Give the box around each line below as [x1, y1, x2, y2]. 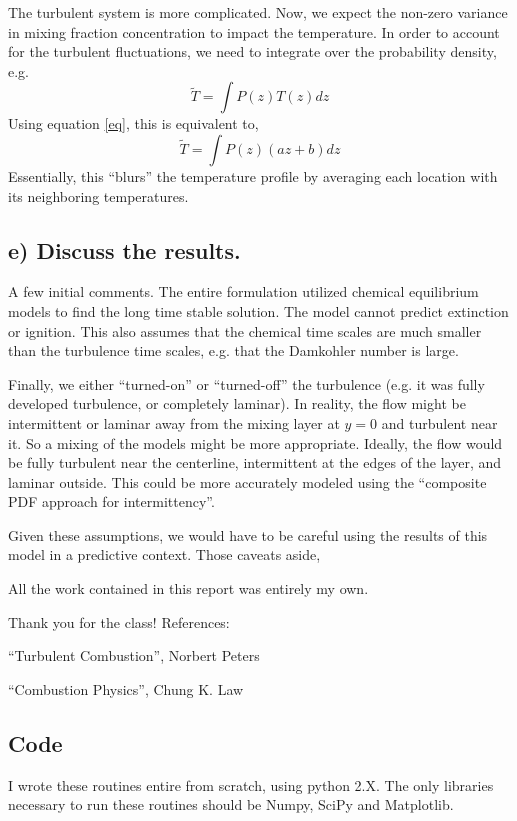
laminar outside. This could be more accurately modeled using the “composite [8, 471, 487, 492]
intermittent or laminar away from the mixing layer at [8, 412, 340, 433]
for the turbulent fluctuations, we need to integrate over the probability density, [8, 41, 497, 62]
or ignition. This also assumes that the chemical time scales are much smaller [8, 320, 482, 341]
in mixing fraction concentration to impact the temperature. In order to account [8, 21, 500, 42]
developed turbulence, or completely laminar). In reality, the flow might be [8, 393, 466, 414]
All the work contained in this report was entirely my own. [8, 578, 369, 599]
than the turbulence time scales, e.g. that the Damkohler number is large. [8, 340, 459, 361]
